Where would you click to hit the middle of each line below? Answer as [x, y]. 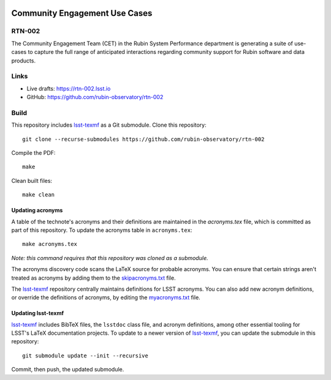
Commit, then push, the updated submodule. [68, 370]
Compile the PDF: [33, 153]
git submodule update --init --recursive [85, 356]
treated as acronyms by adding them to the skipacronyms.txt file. [93, 278]
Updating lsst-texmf [38, 313]
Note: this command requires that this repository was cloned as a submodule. [110, 258]
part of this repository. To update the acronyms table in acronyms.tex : [102, 230]
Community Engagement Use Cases [82, 13]
